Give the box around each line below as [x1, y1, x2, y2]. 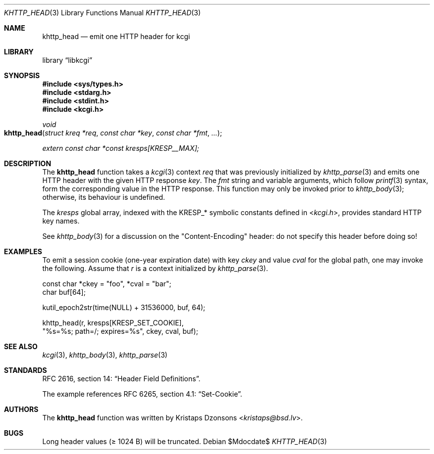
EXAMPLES [4, 247, 42, 256]
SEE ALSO [4, 342, 38, 351]
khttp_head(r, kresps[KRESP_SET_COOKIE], [42, 318, 184, 327]
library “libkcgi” [42, 56, 93, 64]
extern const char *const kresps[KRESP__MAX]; [42, 144, 199, 152]
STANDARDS [4, 366, 47, 374]
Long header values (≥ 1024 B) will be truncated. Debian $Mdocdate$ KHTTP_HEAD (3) [42, 437, 327, 446]
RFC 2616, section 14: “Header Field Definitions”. [42, 374, 201, 383]
